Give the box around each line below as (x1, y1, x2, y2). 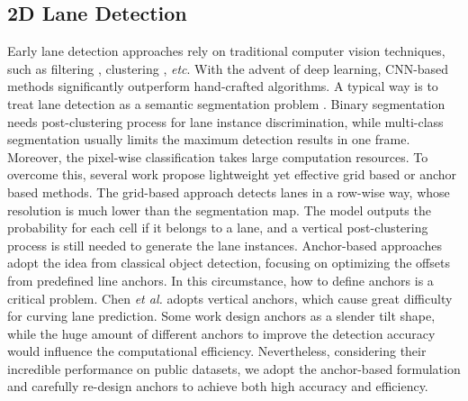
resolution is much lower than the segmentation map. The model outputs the (7, 200, 431, 219)
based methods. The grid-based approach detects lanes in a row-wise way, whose (7, 182, 450, 201)
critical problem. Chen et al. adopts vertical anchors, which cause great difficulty (7, 288, 453, 307)
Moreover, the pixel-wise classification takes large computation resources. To (7, 147, 428, 166)
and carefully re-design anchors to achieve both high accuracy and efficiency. (7, 377, 428, 396)
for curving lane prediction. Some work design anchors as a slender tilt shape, (7, 306, 436, 325)
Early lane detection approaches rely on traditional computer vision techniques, (7, 41, 445, 60)
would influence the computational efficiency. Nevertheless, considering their (7, 342, 427, 360)
